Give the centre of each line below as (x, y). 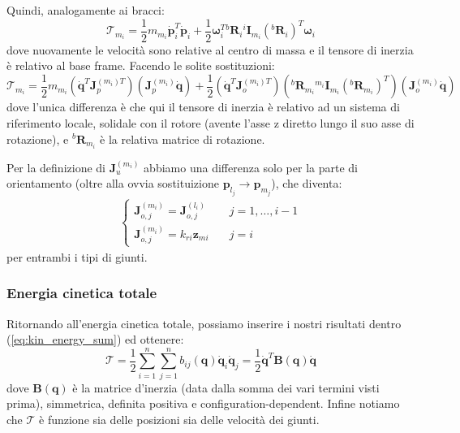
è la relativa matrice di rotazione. (183, 139)
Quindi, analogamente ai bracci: (86, 10)
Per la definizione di (56, 167)
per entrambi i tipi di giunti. (77, 256)
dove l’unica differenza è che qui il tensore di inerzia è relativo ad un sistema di (203, 107)
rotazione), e (38, 139)
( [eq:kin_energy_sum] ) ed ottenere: (95, 339)
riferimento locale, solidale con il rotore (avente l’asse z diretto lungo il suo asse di (211, 122)
